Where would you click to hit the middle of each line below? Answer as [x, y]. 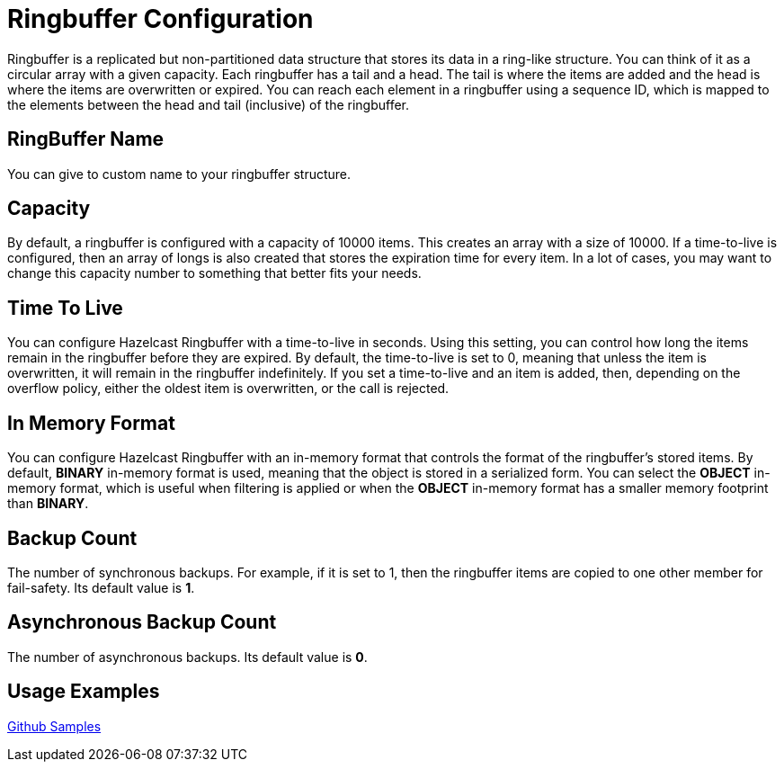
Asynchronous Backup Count [142, 622]
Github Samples [54, 726]
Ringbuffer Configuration [160, 19]
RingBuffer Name [86, 139]
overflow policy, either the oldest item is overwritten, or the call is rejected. [228, 389]
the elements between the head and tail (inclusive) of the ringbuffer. [209, 104]
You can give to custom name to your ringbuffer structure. [179, 174]
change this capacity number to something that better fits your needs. [214, 273]
